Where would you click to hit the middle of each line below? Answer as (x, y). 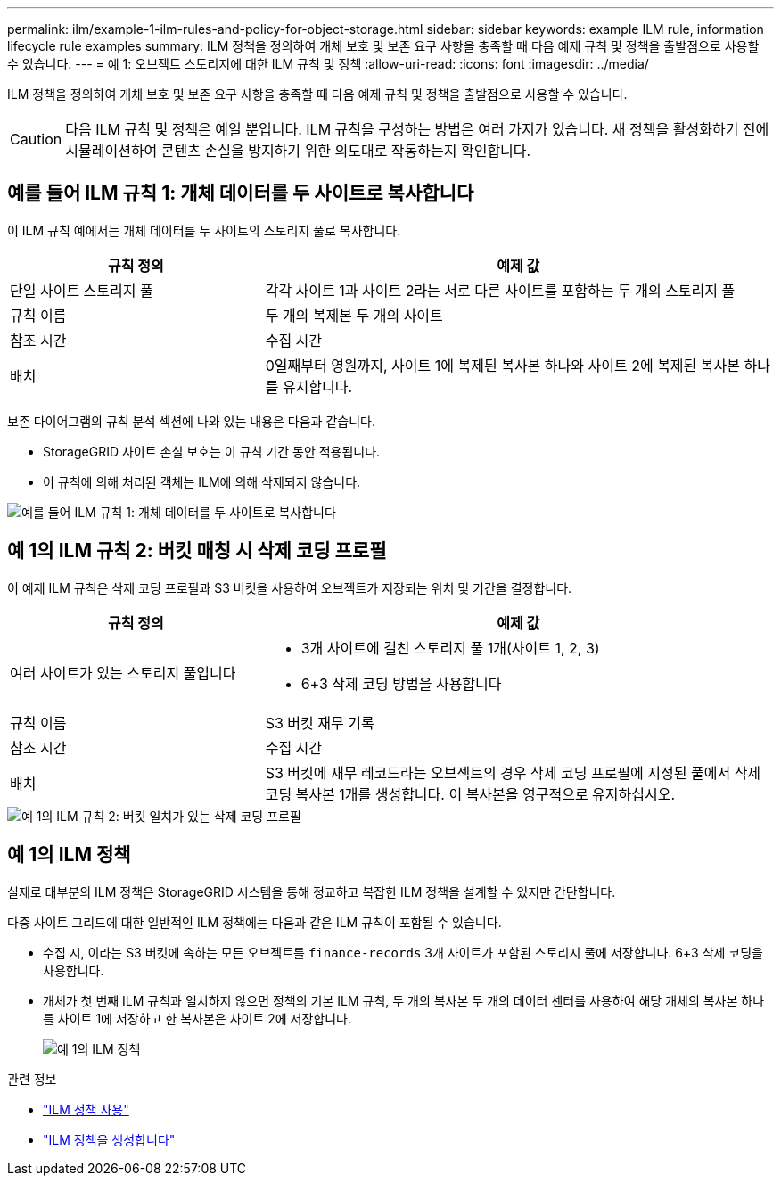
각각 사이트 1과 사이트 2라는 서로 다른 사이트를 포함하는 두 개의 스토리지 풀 (500, 290)
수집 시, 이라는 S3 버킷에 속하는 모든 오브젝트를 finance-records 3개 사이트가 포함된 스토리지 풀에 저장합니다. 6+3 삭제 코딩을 (403, 952)
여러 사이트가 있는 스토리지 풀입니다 (123, 673)
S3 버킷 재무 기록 (320, 723)
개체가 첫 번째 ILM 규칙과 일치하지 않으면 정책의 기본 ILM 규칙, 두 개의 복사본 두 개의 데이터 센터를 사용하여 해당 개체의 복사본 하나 (404, 1000)
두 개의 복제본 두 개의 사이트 (354, 315)
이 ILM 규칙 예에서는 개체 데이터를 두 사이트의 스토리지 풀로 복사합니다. (204, 230)
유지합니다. (317, 386)
